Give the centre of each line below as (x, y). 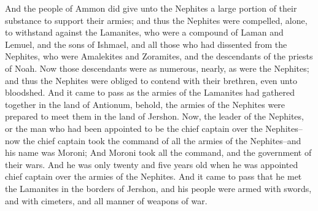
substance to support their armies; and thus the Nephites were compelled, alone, (156, 20)
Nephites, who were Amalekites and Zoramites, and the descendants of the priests (159, 56)
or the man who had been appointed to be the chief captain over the (134, 128)
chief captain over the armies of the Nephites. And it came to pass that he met (153, 176)
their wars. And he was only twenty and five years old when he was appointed (152, 164)
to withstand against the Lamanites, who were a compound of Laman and (144, 32)
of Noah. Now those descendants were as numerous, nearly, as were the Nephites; (157, 68)
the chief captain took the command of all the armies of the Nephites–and (162, 140)
